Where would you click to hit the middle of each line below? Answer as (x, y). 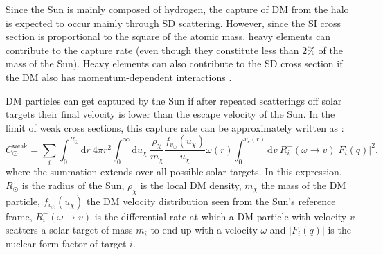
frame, (19, 216)
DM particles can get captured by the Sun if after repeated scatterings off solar (174, 100)
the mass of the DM (304, 185)
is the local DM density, (191, 185)
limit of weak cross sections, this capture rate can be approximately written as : (175, 127)
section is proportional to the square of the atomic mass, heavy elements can (168, 36)
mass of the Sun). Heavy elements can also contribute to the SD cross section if (174, 63)
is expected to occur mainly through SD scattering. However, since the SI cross (173, 23)
